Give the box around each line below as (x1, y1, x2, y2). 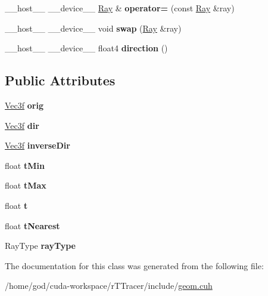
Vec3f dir (5, 119, 39, 131)
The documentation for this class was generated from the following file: (5, 259, 264, 272)
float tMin (5, 159, 45, 171)
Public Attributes (5, 71, 116, 90)
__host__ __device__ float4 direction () (5, 42, 168, 54)
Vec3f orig (5, 98, 43, 111)
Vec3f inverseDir (5, 139, 70, 152)
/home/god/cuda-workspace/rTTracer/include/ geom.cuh (5, 279, 213, 292)
